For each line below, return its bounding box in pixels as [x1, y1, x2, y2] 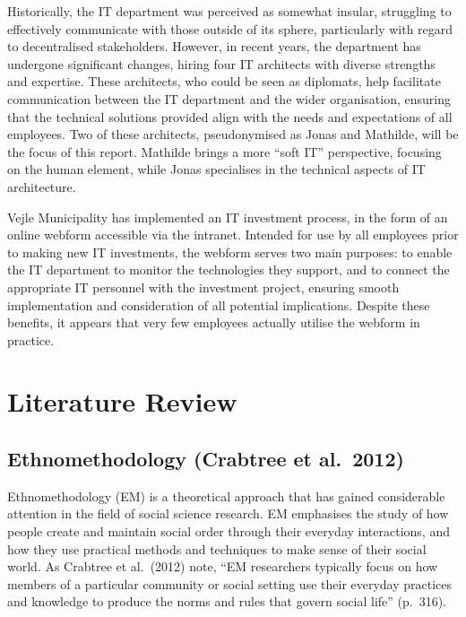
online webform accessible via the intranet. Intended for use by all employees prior [7, 225, 459, 244]
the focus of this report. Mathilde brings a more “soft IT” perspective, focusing [7, 142, 442, 161]
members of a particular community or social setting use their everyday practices [7, 574, 453, 593]
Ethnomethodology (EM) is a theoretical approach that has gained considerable [7, 486, 445, 505]
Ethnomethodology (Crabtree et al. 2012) [7, 445, 404, 473]
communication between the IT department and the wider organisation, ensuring [7, 89, 451, 108]
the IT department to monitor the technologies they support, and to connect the [7, 260, 450, 279]
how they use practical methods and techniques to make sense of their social [7, 539, 427, 558]
